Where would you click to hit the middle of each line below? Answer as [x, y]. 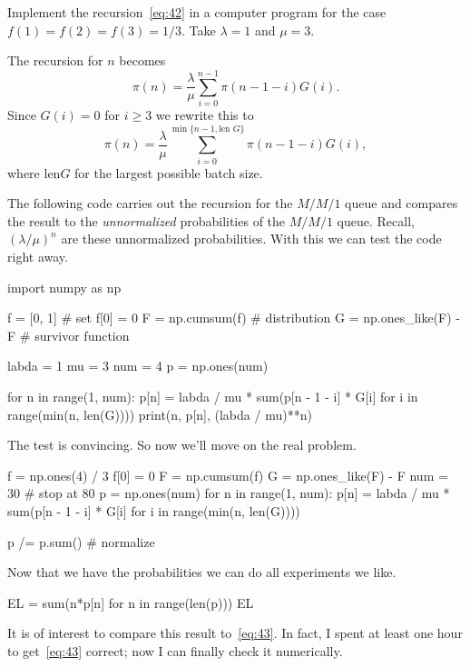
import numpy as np [64, 287]
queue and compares [401, 203]
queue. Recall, [376, 220]
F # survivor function [69, 335]
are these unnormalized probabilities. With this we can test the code [251, 239]
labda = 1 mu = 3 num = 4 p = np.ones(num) [138, 366]
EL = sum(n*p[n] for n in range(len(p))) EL [131, 602]
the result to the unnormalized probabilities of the [147, 220]
